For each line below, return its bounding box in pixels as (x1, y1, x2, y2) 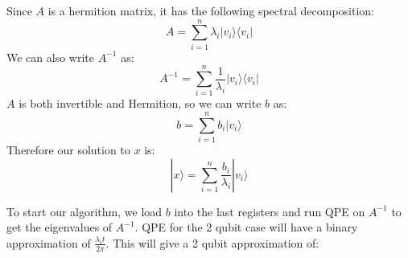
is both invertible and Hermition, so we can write (19, 95, 262, 112)
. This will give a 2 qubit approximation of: (105, 234, 319, 251)
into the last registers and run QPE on (174, 203, 365, 219)
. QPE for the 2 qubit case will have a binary (134, 219, 358, 235)
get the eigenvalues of (6, 219, 113, 235)
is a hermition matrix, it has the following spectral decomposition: (47, 2, 374, 18)
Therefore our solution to (6, 141, 130, 158)
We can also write (6, 48, 94, 65)
